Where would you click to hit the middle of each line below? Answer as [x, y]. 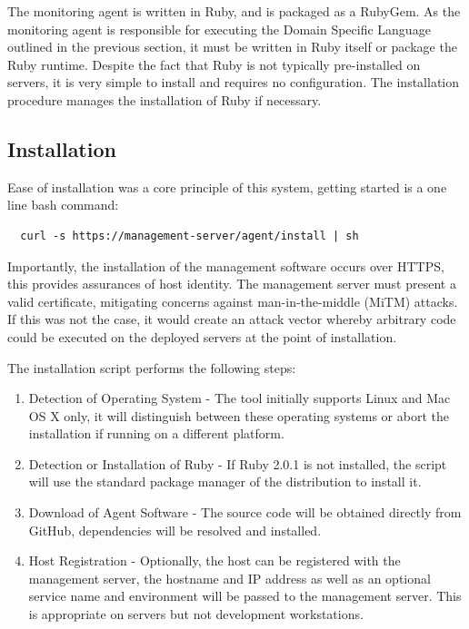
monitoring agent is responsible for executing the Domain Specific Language [219, 29]
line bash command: [63, 205]
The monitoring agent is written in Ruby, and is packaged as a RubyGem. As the [234, 11]
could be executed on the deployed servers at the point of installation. [202, 336]
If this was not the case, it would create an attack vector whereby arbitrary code [232, 319]
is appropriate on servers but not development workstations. [196, 614]
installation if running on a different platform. [156, 433]
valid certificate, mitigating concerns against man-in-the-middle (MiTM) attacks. [233, 301]
